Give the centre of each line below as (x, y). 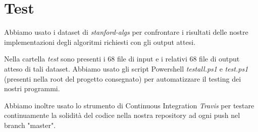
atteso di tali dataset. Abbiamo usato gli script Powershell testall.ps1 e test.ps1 (126, 68)
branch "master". (30, 125)
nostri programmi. (32, 88)
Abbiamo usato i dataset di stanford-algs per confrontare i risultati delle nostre (126, 32)
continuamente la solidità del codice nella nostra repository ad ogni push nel (122, 115)
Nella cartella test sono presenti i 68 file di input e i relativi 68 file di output (122, 59)
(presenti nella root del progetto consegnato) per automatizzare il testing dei (123, 78)
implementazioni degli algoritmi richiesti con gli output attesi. (100, 42)
